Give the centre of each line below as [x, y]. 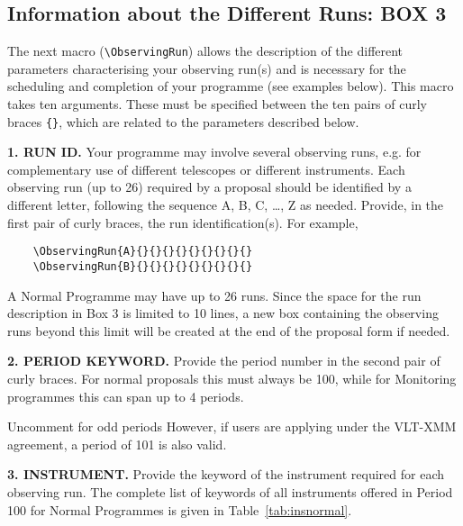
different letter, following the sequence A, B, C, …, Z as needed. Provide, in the [226, 205]
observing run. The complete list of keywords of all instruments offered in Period [230, 491]
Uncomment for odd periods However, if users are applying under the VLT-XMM [232, 426]
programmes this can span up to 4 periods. [126, 396]
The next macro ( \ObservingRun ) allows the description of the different [205, 51]
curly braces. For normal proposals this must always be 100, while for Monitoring [232, 378]
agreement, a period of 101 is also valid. [117, 444]
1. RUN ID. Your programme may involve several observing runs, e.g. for [214, 152]
